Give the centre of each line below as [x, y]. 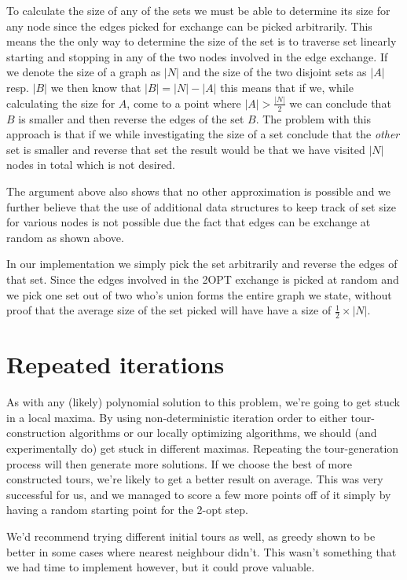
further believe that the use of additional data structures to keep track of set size [202, 206]
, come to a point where [184, 103]
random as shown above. [65, 237]
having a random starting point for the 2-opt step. [127, 510]
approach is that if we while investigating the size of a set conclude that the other [203, 134]
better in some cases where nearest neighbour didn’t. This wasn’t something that [202, 551]
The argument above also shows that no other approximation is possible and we [199, 191]
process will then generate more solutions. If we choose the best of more [179, 463]
